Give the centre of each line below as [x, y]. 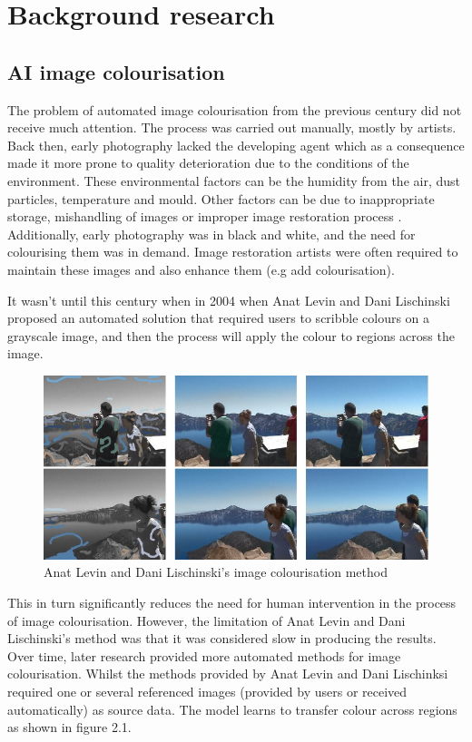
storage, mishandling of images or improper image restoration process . [205, 216]
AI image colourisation [116, 71]
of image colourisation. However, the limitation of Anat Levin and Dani [206, 620]
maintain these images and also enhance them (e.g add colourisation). [201, 269]
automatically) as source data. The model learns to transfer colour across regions [232, 709]
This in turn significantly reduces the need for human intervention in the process [232, 603]
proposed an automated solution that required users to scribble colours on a [219, 318]
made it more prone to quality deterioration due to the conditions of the [208, 163]
